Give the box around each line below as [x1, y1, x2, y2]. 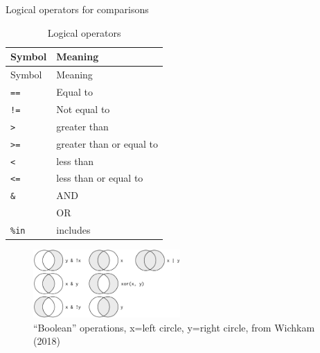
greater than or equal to [56, 136, 159, 150]
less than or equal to [56, 171, 143, 185]
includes [56, 223, 91, 237]
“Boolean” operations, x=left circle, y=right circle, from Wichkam [33, 320, 315, 334]
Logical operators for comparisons [6, 2, 149, 16]
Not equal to [56, 101, 110, 116]
